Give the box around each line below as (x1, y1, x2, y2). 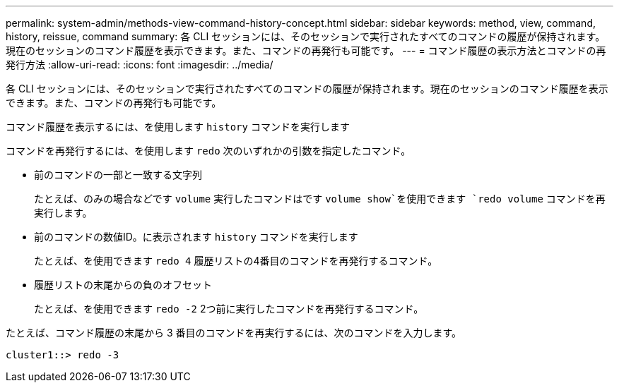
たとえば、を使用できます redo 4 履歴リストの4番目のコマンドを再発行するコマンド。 (34, 255, 438, 267)
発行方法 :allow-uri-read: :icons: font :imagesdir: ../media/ (6, 59, 273, 71)
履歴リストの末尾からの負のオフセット (34, 279, 212, 291)
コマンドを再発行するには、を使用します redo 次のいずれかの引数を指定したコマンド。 (6, 145, 411, 157)
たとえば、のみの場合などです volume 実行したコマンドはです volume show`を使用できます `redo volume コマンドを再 (34, 193, 606, 205)
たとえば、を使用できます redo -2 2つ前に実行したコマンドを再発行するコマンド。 (34, 303, 424, 315)
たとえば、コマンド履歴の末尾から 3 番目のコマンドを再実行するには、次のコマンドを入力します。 (6, 327, 462, 339)
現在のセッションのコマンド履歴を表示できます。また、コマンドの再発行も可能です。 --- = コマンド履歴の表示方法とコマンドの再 (6, 44, 606, 56)
